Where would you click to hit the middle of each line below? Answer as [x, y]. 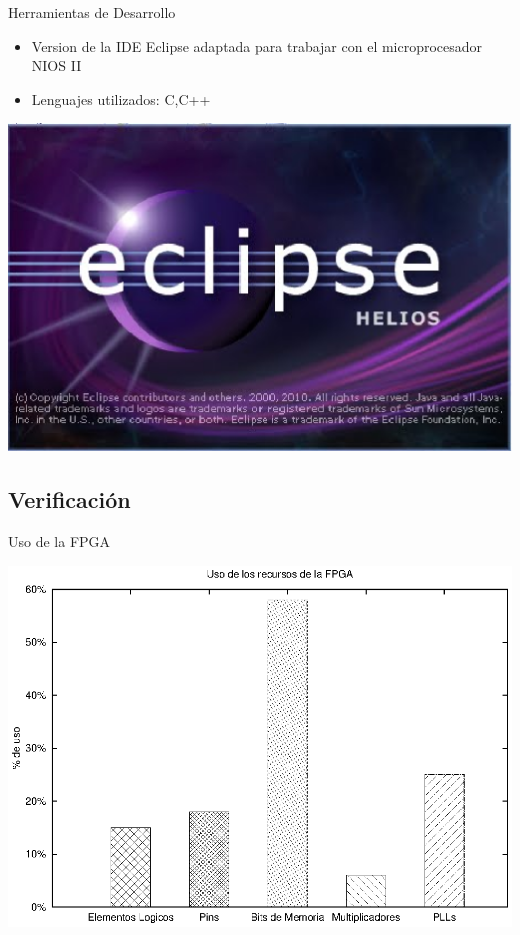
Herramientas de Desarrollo [92, 12]
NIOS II [56, 65]
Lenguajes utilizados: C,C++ [121, 98]
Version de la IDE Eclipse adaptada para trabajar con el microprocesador [257, 45]
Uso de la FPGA [59, 541]
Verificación [69, 499]
